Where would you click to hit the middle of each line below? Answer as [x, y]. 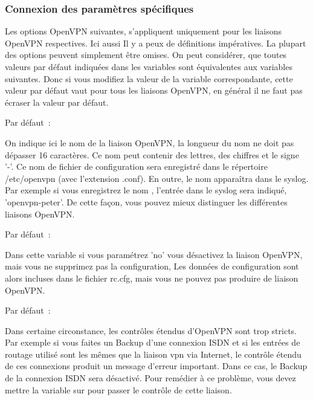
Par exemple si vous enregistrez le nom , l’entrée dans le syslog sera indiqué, [146, 190]
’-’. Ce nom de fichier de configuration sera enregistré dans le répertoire [136, 166]
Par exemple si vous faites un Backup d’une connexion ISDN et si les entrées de [153, 342]
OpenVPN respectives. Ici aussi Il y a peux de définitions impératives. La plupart [156, 43]
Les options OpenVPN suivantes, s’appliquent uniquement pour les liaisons [144, 31]
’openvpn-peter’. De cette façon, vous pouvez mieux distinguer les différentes [146, 202]
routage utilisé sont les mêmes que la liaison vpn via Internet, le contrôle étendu [153, 354]
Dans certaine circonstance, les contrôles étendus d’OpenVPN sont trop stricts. [151, 330]
